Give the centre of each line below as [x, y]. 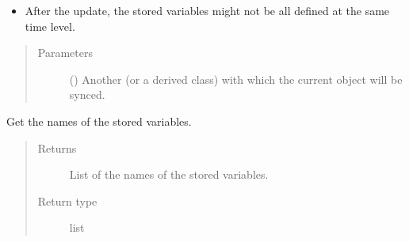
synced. [87, 95]
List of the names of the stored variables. [169, 174]
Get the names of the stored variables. [99, 121]
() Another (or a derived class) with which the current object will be [236, 79]
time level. [50, 26]
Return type [67, 200]
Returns [57, 147]
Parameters [65, 53]
